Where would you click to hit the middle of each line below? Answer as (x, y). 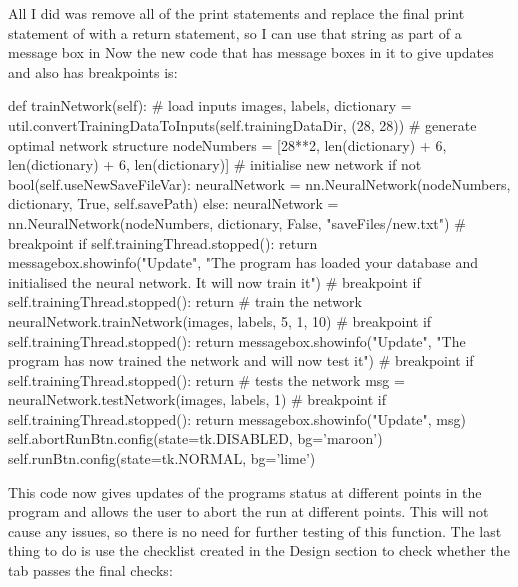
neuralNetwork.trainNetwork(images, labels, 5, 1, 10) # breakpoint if (220, 320)
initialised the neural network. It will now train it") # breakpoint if (214, 281)
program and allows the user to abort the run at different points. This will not (248, 511)
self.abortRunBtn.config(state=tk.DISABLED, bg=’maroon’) (195, 438)
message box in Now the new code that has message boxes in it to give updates (251, 52)
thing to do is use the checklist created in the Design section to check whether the (259, 550)
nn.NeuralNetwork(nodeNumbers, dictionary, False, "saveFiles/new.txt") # (237, 222)
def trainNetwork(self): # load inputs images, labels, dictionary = (210, 105)
